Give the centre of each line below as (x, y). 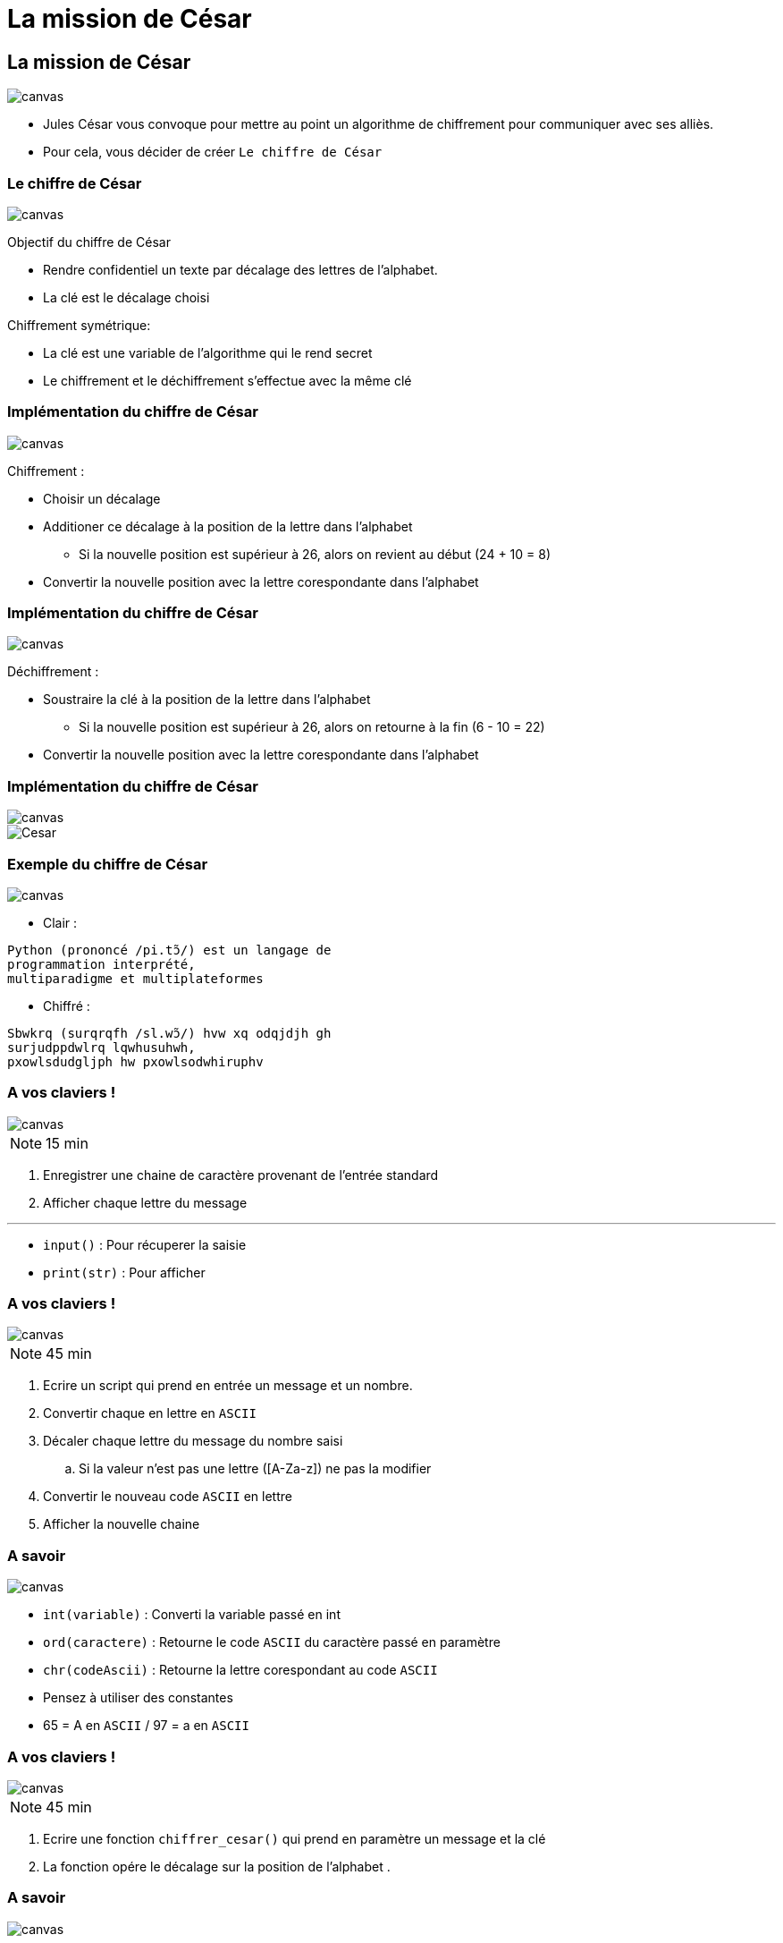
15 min (67, 1143)
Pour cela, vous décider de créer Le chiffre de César (213, 152)
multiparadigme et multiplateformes (135, 978)
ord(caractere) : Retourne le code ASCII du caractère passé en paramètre (272, 1642)
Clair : (60, 922)
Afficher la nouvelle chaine (122, 1524)
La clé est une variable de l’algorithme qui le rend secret (208, 352)
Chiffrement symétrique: (79, 325)
